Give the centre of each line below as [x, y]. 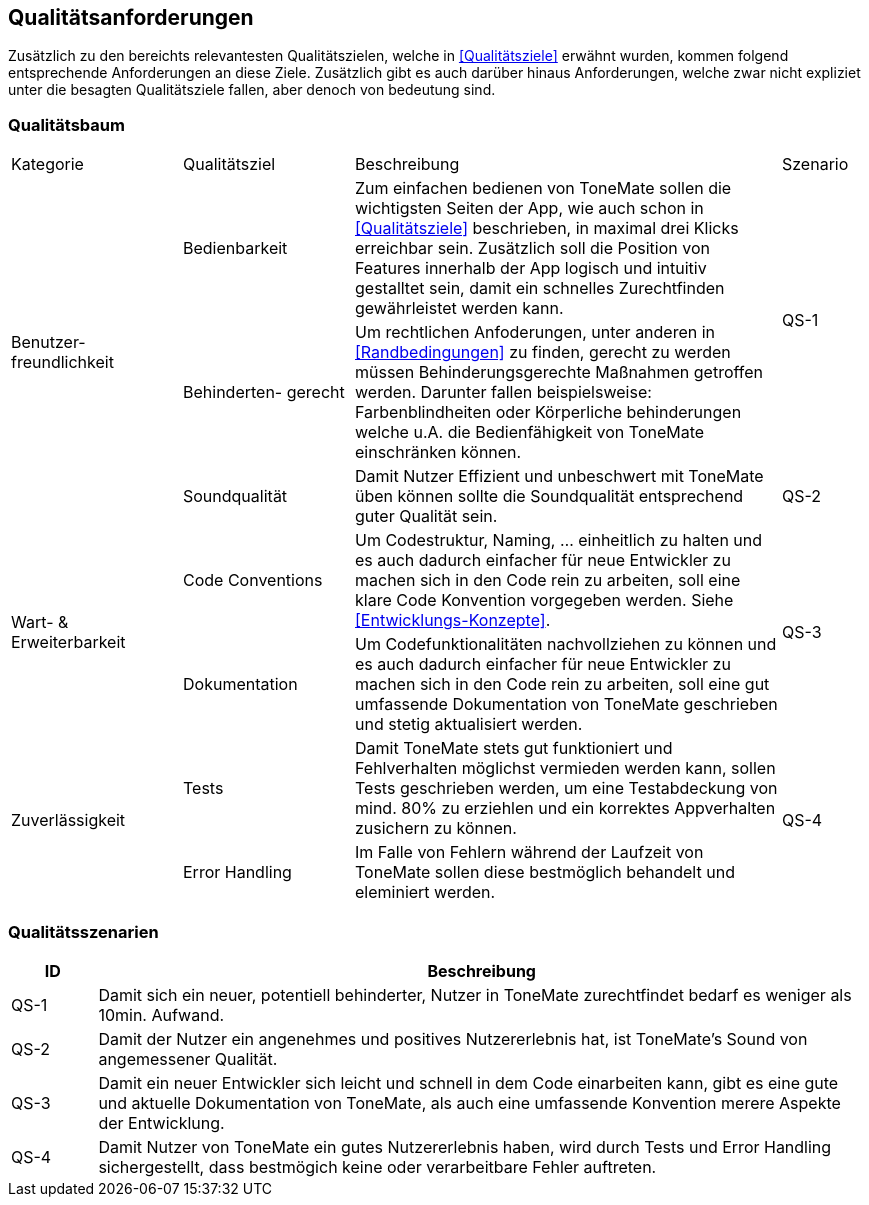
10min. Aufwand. [161, 1014]
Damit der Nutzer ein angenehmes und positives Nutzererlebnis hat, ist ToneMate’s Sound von [453, 1038]
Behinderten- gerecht [264, 392]
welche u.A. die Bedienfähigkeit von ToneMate [530, 432]
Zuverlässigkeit [68, 820]
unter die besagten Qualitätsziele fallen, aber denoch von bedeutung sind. [252, 90]
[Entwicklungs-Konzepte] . [453, 620]
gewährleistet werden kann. [459, 308]
